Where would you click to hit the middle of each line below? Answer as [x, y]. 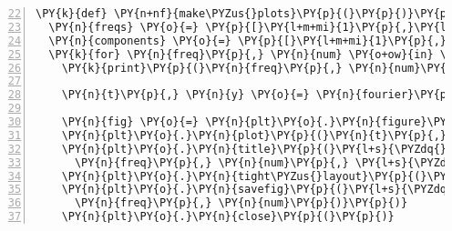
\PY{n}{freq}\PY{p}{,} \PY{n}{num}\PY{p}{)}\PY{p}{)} [241, 203]
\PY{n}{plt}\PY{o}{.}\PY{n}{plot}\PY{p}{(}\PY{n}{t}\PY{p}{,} [254, 135]
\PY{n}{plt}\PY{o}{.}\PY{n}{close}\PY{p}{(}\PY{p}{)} [228, 217]
